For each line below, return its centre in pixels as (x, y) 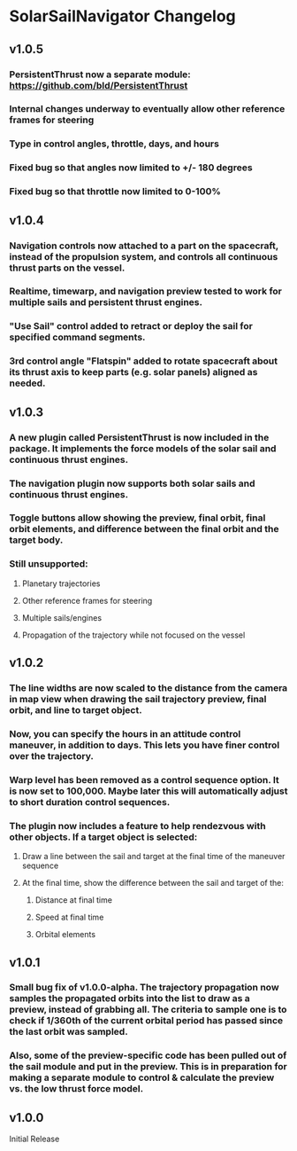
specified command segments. (77, 337)
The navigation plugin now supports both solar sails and (132, 483)
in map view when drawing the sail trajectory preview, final (138, 700)
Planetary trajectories (61, 583)
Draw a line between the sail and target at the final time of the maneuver (153, 857)
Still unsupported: (49, 564)
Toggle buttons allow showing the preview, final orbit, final (137, 518)
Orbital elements (65, 935)
